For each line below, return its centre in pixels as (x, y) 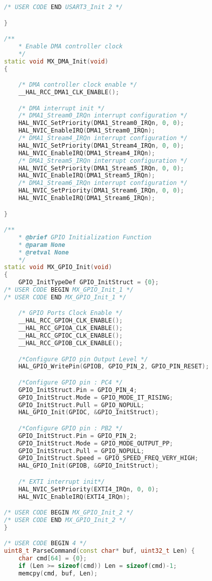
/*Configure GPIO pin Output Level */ (83, 359)
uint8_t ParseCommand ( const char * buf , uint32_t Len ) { (99, 551)
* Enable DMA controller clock (71, 46)
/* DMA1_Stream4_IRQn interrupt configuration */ (103, 138)
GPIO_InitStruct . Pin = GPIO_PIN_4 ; (78, 390)
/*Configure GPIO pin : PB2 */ (71, 428)
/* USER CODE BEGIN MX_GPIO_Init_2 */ (69, 513)
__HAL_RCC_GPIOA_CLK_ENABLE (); (71, 328)
